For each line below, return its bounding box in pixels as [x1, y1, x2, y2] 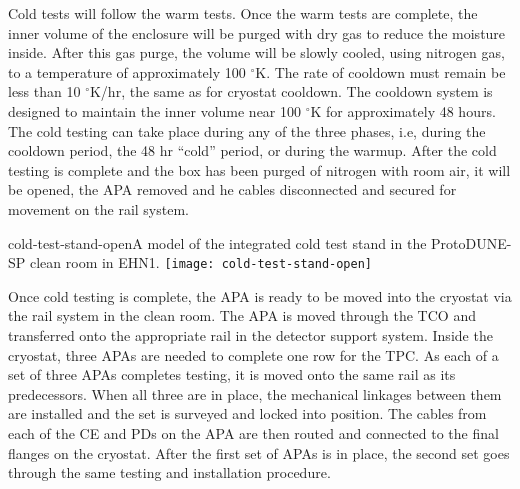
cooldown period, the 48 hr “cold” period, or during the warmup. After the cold [8, 140, 497, 161]
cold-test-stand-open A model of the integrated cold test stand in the [8, 232, 427, 253]
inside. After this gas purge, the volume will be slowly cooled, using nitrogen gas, [8, 42, 505, 63]
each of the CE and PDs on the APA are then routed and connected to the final [8, 422, 499, 443]
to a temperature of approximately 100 [8, 61, 246, 82]
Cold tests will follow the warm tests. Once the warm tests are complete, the [8, 3, 478, 23]
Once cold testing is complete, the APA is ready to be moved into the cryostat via [8, 285, 512, 306]
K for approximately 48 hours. [310, 100, 496, 121]
